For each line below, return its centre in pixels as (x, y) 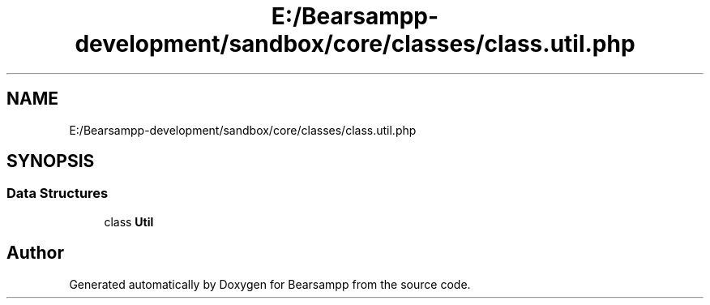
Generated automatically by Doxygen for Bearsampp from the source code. (270, 284)
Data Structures (58, 193)
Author (35, 253)
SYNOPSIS (51, 161)
